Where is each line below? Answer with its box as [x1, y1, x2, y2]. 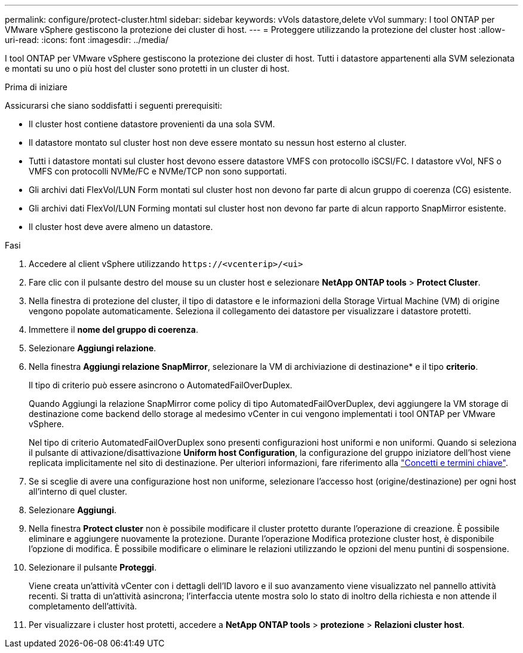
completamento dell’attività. [29, 601, 137, 611]
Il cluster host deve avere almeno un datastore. [29, 222, 213, 232]
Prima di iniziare [5, 82, 67, 92]
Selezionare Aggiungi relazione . [29, 343, 156, 353]
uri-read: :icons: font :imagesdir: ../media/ [5, 35, 168, 45]
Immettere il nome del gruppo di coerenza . [29, 324, 199, 335]
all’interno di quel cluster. [29, 486, 127, 496]
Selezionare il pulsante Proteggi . [29, 562, 157, 572]
